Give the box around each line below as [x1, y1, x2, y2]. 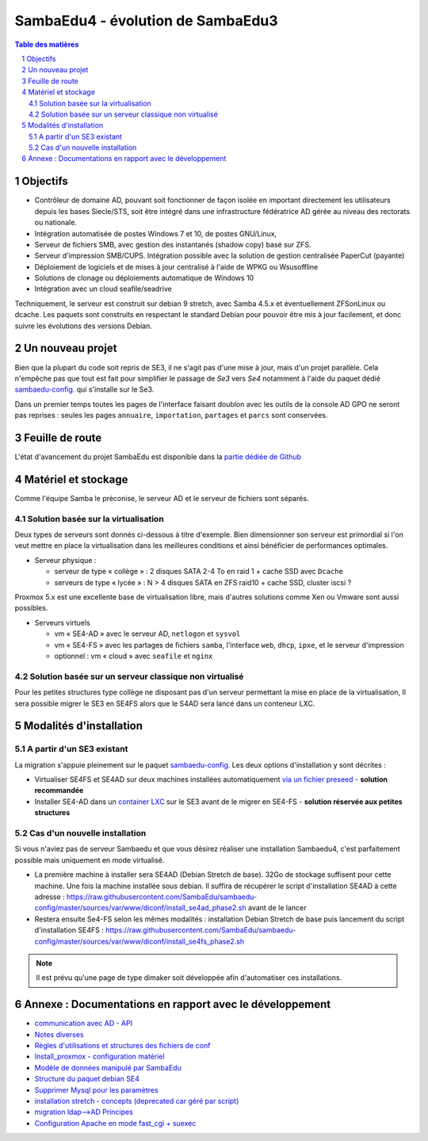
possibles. [14, 603, 48, 613]
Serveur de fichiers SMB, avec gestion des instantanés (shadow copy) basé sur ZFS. [34, 239, 311, 249]
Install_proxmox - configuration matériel [34, 1051, 166, 1062]
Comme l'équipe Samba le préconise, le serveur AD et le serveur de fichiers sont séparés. [14, 493, 309, 503]
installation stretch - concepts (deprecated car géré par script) [34, 1096, 239, 1105]
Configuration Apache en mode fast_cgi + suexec [34, 1118, 197, 1128]
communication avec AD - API [34, 1019, 133, 1028]
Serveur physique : [34, 555, 97, 565]
